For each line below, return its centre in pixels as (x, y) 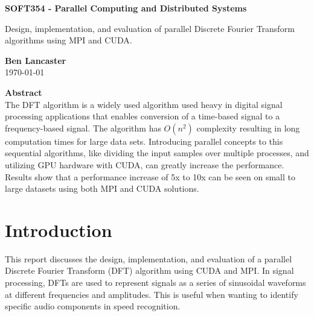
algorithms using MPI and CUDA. (69, 40)
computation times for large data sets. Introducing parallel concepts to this (144, 141)
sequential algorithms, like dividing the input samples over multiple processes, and (157, 153)
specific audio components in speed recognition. (93, 306)
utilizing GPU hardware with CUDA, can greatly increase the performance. (145, 164)
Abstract (24, 92)
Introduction (59, 229)
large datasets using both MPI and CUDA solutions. (102, 188)
